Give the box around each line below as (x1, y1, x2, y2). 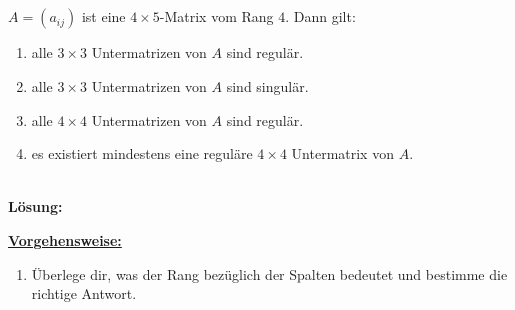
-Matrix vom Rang (159, 6, 274, 27)
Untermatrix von (291, 143, 394, 164)
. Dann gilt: (285, 6, 356, 27)
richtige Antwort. (31, 283, 137, 304)
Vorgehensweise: (8, 229, 122, 250)
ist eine (81, 6, 126, 27)
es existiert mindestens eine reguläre (31, 143, 253, 164)
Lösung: (8, 196, 63, 217)
